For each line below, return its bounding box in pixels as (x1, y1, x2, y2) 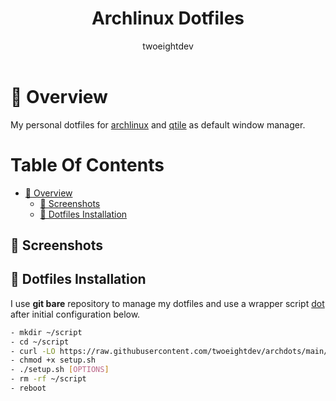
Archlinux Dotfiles (91, 7, 245, 30)
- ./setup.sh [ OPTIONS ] (10, 365, 110, 375)
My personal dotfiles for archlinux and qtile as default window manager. (10, 118, 306, 131)
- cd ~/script (10, 337, 70, 347)
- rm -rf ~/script (10, 374, 87, 384)
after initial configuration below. (10, 308, 141, 320)
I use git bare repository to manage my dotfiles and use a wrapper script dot (10, 297, 325, 309)
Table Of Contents (10, 153, 165, 176)
